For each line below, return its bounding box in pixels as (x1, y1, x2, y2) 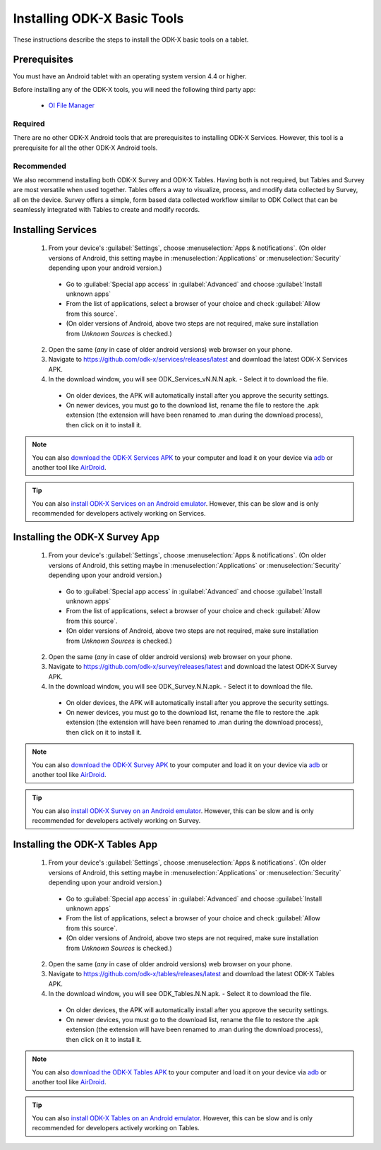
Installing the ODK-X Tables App (13, 838, 158, 850)
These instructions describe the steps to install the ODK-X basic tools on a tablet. (13, 35, 249, 44)
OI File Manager (48, 101, 95, 109)
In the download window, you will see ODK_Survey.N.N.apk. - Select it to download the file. (48, 682, 313, 691)
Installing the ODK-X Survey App (13, 530, 160, 543)
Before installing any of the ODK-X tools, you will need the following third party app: (13, 85, 256, 93)
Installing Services (13, 223, 97, 236)
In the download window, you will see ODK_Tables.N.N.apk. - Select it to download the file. (48, 990, 312, 998)
